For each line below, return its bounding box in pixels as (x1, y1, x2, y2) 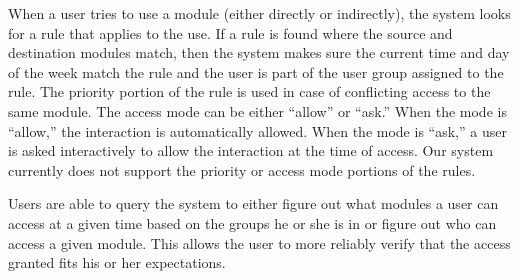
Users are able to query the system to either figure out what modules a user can (8, 193, 499, 214)
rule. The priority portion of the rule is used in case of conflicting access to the (8, 81, 491, 102)
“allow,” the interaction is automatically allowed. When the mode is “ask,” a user (8, 120, 507, 141)
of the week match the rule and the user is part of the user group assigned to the (8, 61, 504, 82)
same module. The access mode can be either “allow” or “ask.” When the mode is (8, 100, 507, 121)
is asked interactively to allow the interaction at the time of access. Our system (8, 140, 494, 161)
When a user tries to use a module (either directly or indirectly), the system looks (8, 3, 511, 23)
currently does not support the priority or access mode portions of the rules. (8, 159, 476, 180)
